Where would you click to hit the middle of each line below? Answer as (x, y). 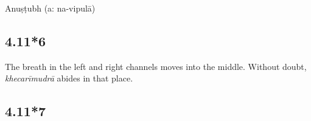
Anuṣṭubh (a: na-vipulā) (50, 8)
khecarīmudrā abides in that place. (69, 78)
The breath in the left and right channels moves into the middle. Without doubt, (156, 66)
